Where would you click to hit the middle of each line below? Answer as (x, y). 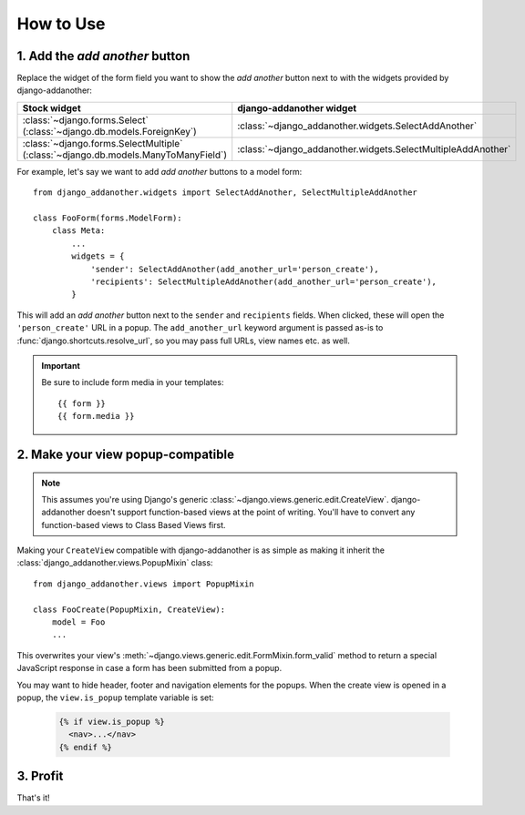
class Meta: (78, 231)
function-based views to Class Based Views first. (134, 525)
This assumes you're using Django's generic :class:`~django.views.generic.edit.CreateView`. (215, 499)
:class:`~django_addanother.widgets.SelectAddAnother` (357, 126)
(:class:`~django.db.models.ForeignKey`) (110, 131)
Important (61, 365)
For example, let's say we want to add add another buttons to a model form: (160, 171)
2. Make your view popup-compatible (125, 454)
